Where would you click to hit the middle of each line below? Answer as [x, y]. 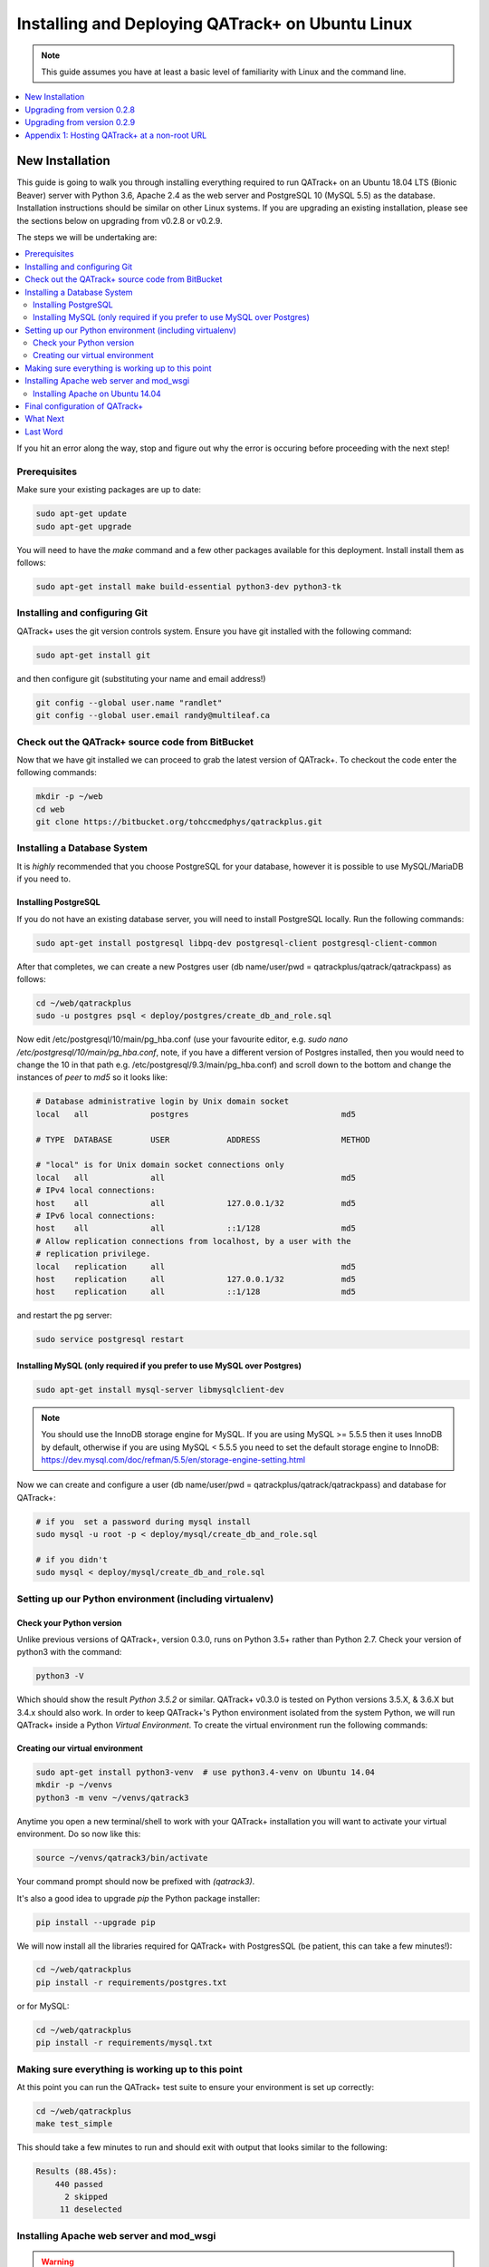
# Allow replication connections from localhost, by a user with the [193, 1241]
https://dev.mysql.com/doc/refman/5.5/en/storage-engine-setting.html [173, 1460]
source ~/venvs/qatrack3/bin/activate [122, 1858]
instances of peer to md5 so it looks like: [92, 1077]
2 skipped [86, 2197]
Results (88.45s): [77, 2171]
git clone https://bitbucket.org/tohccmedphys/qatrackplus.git [179, 822]
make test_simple [74, 2124]
